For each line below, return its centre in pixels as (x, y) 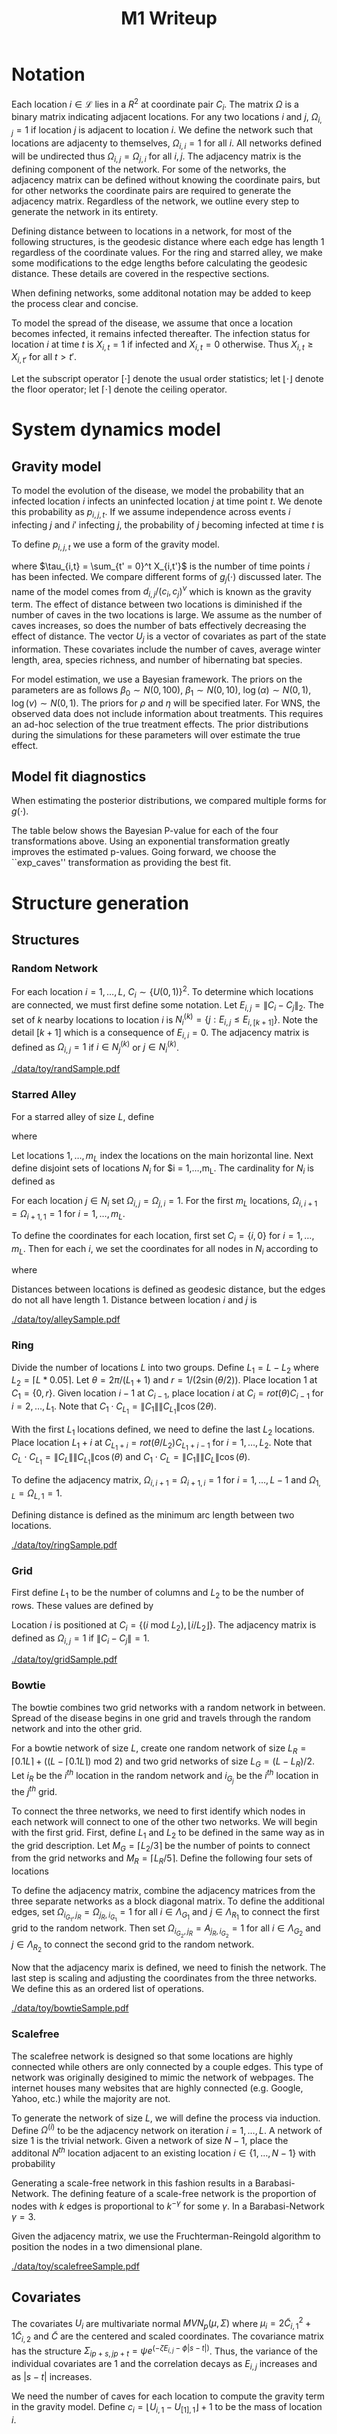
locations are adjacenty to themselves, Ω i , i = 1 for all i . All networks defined (167, 144)
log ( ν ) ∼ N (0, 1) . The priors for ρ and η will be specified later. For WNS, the (166, 703)
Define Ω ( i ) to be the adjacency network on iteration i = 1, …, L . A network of (167, 2129)
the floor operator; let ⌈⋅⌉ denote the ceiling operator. (119, 389)
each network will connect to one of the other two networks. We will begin (164, 1821)
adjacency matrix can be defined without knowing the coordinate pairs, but (166, 179)
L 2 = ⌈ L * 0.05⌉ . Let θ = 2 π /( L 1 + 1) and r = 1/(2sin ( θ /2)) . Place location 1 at (164, 1381)
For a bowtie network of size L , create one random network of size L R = (159, 1749)
